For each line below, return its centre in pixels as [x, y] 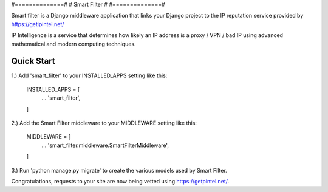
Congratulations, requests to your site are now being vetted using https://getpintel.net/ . [120, 181]
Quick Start [33, 61]
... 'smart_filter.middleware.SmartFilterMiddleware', [105, 145]
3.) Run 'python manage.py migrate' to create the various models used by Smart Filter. [119, 170]
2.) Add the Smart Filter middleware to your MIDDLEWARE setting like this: [104, 123]
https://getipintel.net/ [38, 24]
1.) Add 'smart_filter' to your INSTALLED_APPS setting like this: [89, 75]
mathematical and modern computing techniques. [73, 44]
